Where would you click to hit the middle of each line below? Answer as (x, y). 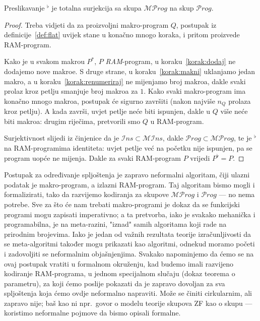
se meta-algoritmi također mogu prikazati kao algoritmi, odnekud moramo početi (129, 244)
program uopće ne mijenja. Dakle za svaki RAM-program (93, 157)
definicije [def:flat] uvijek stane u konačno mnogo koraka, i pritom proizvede (122, 35)
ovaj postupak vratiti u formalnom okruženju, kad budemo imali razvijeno (119, 263)
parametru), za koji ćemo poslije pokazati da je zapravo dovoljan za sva (115, 283)
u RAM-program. (177, 121)
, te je (243, 138)
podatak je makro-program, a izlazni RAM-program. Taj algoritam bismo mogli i (129, 184)
